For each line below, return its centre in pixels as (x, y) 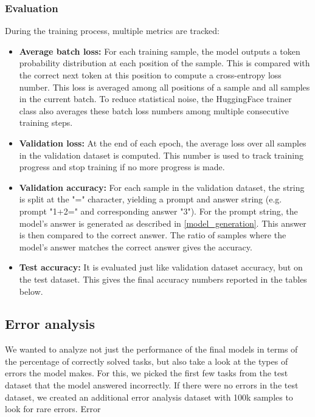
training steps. (46, 122)
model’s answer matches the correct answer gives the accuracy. (136, 246)
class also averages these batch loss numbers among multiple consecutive (154, 110)
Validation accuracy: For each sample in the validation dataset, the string (162, 187)
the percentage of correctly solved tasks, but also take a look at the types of (147, 361)
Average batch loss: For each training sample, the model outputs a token (160, 51)
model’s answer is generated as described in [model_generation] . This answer (163, 223)
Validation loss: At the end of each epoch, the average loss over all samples (163, 143)
